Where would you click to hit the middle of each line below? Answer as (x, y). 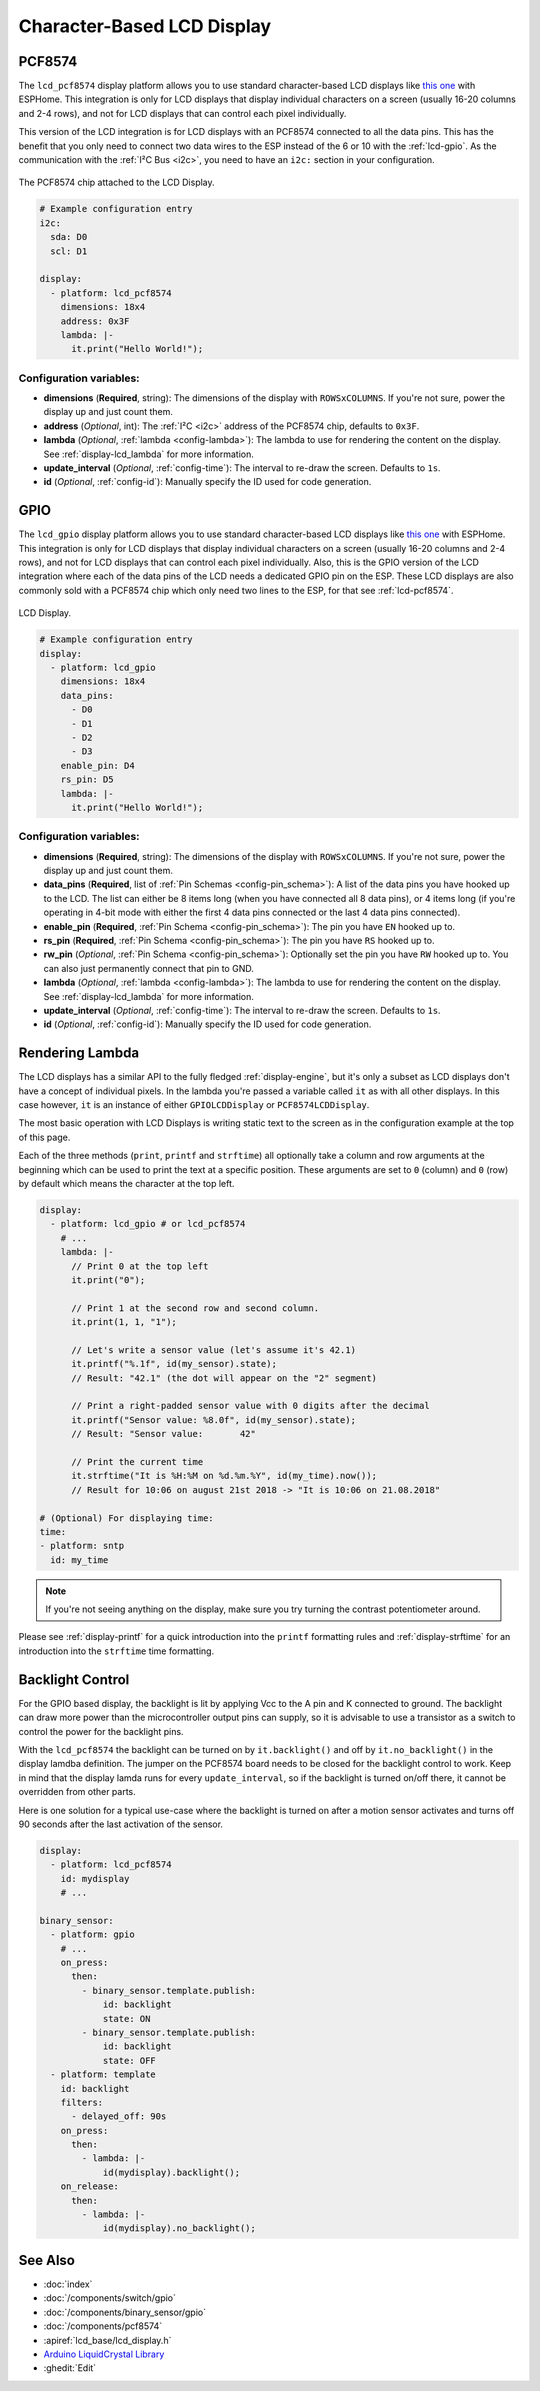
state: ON (126, 2018)
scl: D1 (69, 251)
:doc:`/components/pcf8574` (103, 2326)
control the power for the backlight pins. (101, 1731)
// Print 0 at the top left (140, 1266)
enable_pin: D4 (97, 765)
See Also (46, 2260)
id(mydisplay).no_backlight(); (179, 2228)
